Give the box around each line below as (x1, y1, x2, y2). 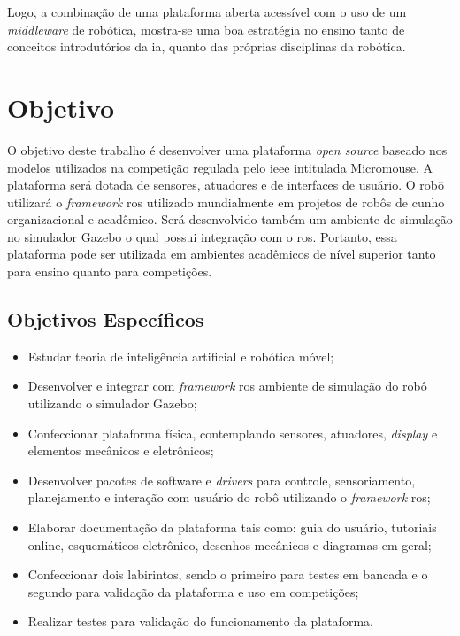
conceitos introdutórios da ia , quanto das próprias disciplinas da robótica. (7, 37, 406, 56)
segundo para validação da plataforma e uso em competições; (27, 582, 359, 601)
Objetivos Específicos (7, 306, 204, 333)
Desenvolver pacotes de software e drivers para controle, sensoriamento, (27, 470, 416, 489)
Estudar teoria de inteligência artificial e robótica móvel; (27, 346, 334, 365)
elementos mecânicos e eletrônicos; (27, 441, 214, 460)
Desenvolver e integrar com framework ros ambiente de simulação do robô (27, 376, 427, 395)
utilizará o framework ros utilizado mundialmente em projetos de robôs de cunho (7, 192, 445, 211)
